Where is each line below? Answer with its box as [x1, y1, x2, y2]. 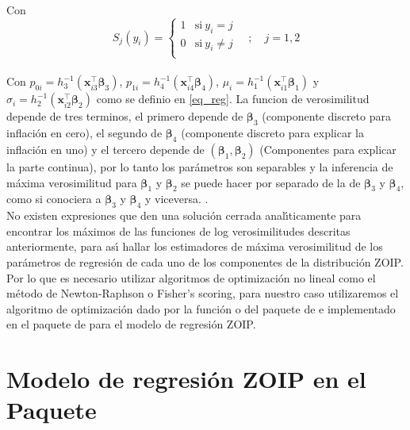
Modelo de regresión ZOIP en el [6, 363, 366, 395]
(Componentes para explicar [259, 140, 397, 157]
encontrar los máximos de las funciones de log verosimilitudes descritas [6, 222, 351, 239]
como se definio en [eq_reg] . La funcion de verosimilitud [96, 90, 370, 107]
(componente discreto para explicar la [181, 125, 364, 141]
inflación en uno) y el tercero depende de [6, 140, 205, 157]
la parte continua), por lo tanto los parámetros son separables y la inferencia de [6, 158, 393, 175]
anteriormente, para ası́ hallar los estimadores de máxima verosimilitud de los [6, 238, 383, 255]
